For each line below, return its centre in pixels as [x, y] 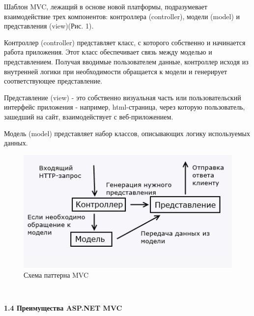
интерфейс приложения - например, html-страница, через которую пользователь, [125, 107]
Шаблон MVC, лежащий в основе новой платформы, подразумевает [106, 6]
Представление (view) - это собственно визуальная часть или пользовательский [123, 97]
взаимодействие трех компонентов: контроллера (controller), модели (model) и [122, 16]
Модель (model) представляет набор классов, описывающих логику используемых [127, 133]
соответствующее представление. [53, 81]
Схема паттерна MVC [56, 274]
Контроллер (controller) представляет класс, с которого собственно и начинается [125, 42]
